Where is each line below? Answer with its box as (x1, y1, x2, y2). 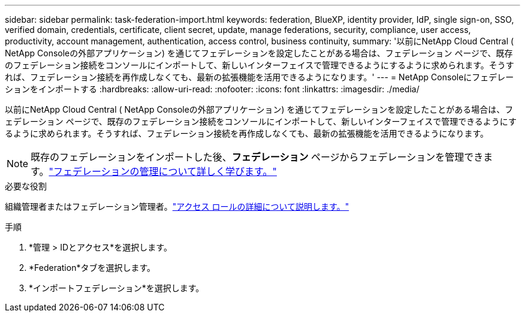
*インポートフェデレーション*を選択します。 (29, 283, 204, 293)
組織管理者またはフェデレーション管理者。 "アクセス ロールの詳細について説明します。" (5, 201, 349, 212)
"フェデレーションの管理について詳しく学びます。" (49, 165, 277, 177)
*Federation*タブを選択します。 (29, 262, 156, 273)
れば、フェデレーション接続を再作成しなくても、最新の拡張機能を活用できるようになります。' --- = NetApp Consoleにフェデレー (5, 72, 514, 82)
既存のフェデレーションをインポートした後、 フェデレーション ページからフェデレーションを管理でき (31, 151, 484, 163)
